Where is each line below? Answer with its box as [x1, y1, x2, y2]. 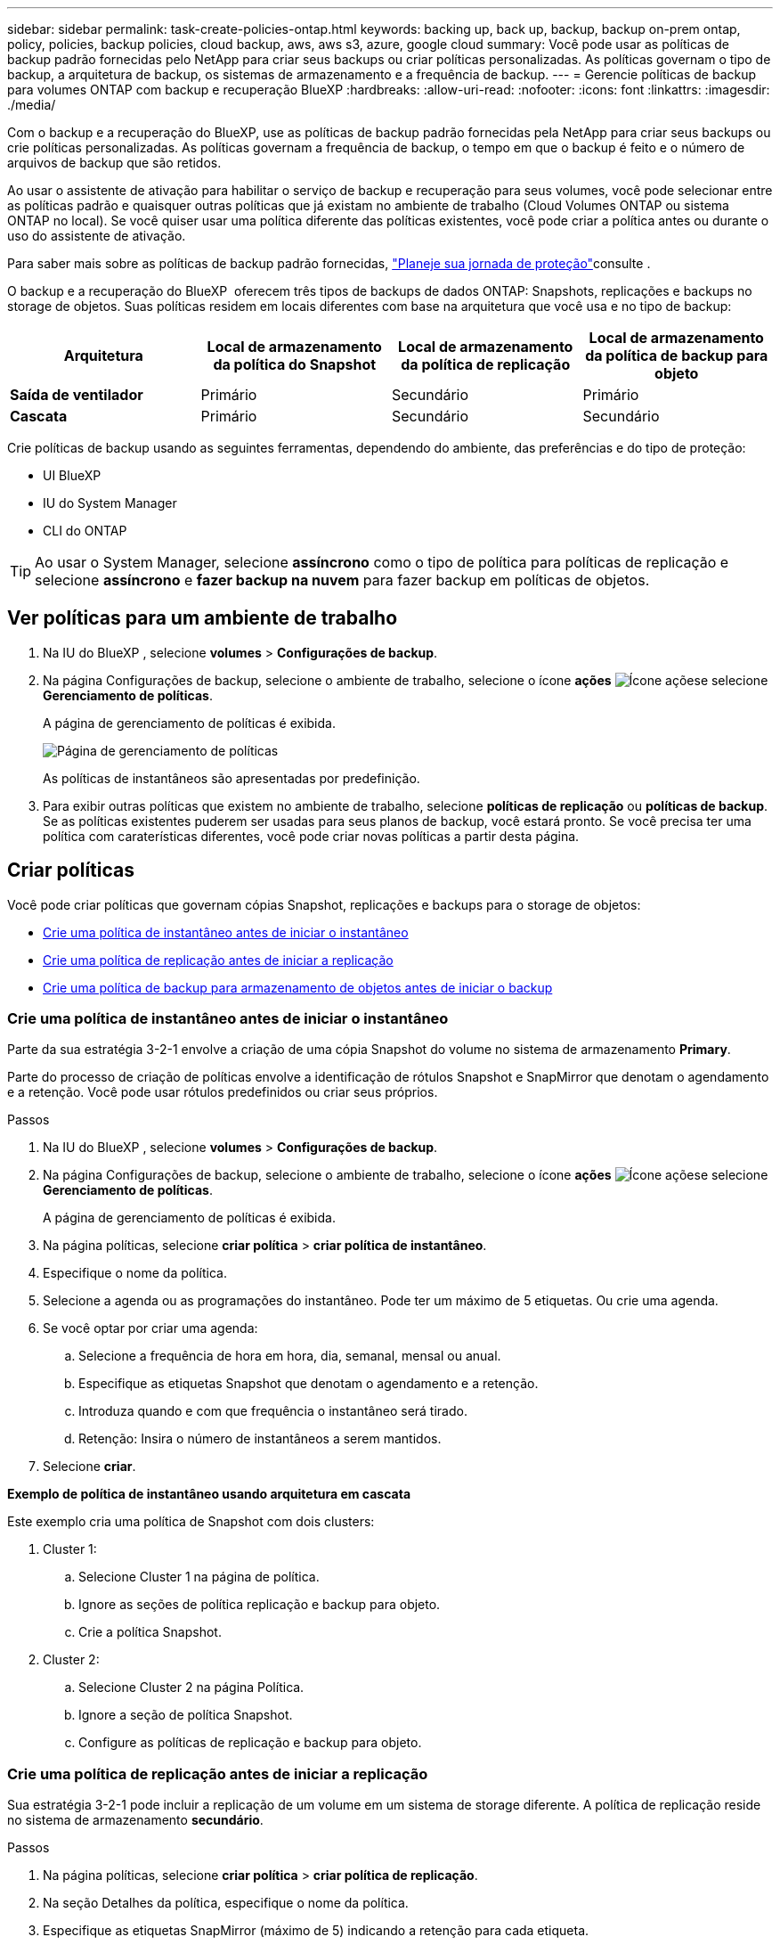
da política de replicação [401, 355, 571, 373]
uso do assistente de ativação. [7, 228, 186, 243]
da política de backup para [585, 347, 768, 364]
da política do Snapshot [213, 355, 377, 373]
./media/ [7, 97, 56, 112]
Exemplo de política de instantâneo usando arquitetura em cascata [7, 1486, 411, 1502]
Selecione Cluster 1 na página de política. [78, 1569, 320, 1585]
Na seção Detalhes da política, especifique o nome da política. [43, 1895, 409, 1911]
